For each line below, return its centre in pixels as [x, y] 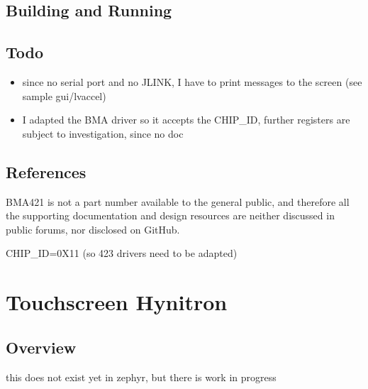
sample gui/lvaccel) [64, 95]
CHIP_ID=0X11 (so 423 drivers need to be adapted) [122, 253]
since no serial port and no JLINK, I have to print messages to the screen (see [192, 81]
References [46, 171]
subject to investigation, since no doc [103, 133]
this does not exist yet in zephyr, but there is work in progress [141, 377]
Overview [41, 347]
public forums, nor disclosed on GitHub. [93, 229]
